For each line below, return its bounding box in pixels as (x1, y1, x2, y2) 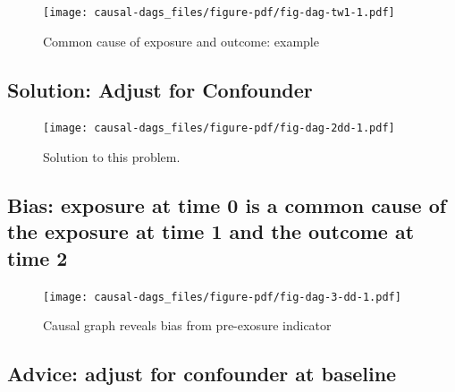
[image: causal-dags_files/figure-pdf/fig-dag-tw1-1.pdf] (43, 6, 395, 19)
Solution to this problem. (43, 148, 181, 166)
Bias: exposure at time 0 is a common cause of (7, 192, 447, 219)
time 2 (7, 243, 68, 271)
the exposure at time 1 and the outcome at (7, 217, 415, 245)
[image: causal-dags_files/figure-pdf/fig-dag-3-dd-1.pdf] (43, 290, 401, 303)
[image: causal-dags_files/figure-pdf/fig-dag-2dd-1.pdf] (43, 122, 395, 135)
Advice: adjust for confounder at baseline (7, 360, 397, 388)
